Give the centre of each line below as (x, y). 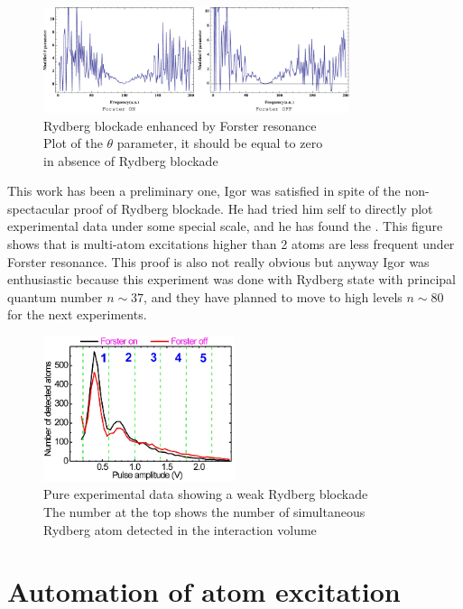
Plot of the (73, 143)
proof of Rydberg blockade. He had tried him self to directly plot (253, 208)
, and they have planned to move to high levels (273, 296)
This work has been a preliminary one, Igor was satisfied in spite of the (204, 191)
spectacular (38, 208)
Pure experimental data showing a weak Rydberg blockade (206, 494)
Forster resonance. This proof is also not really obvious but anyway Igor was (218, 261)
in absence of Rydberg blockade (131, 160)
